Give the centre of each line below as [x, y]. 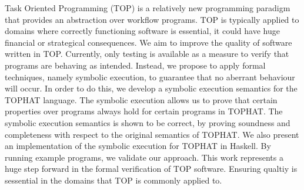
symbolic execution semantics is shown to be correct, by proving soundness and [148, 122]
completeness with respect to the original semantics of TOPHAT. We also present [152, 134]
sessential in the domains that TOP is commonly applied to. [113, 180]
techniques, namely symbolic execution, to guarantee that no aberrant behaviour [150, 77]
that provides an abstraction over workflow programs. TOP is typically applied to [152, 19]
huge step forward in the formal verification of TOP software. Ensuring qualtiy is [151, 169]
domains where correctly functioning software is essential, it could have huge [142, 31]
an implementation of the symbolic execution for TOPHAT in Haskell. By [138, 146]
